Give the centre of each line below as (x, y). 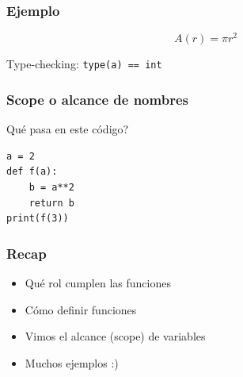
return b (51, 203)
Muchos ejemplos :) (72, 362)
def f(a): (32, 172)
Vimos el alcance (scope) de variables (115, 336)
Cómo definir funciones (81, 309)
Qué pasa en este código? (68, 129)
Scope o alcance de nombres (97, 99)
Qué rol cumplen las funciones (98, 282)
